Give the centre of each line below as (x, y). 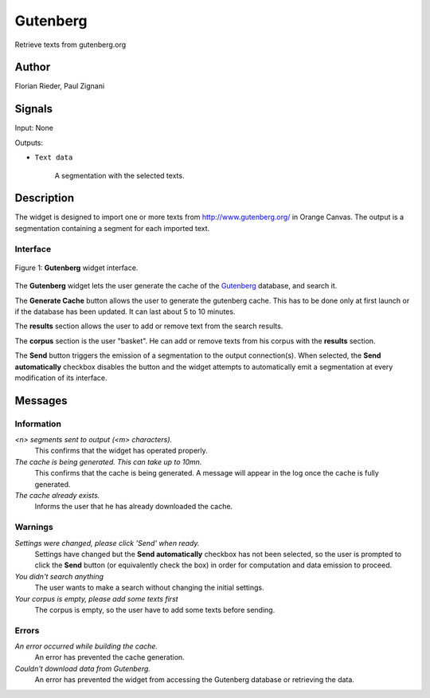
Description (45, 198)
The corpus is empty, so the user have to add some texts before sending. (155, 610)
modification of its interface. (61, 378)
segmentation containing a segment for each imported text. (112, 228)
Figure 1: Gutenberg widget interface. (76, 268)
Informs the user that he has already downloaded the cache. (134, 507)
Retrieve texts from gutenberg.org (70, 45)
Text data (54, 158)
